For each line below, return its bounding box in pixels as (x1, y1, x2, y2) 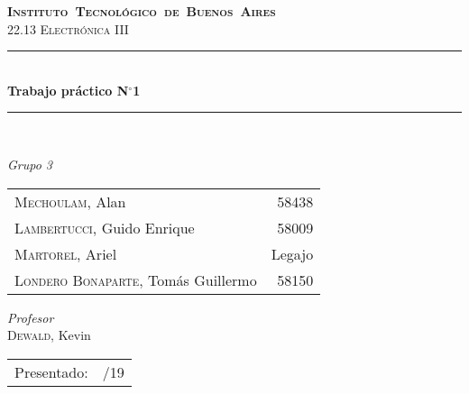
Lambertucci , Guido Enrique (14, 216, 195, 238)
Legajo (271, 243, 314, 264)
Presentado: (14, 361, 88, 382)
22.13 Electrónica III (7, 19, 129, 38)
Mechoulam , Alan (14, 190, 126, 212)
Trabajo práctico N (7, 80, 129, 99)
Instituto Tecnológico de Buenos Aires (7, 2, 276, 20)
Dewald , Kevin (7, 325, 91, 344)
